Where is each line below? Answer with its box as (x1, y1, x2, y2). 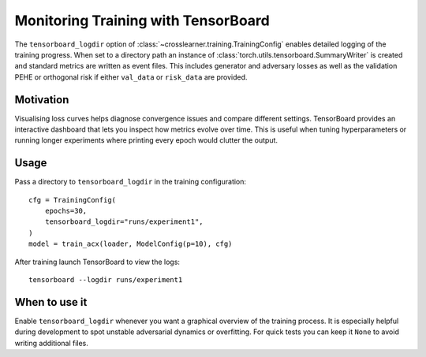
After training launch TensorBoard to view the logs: (14, 257, 181, 266)
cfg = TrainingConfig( (28, 195, 117, 204)
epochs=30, (44, 206, 88, 216)
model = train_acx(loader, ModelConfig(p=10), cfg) (28, 240, 233, 248)
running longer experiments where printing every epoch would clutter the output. (14, 136, 278, 145)
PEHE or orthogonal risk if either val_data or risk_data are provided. (14, 72, 248, 82)
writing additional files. (14, 338, 88, 348)
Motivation (14, 93, 69, 106)
